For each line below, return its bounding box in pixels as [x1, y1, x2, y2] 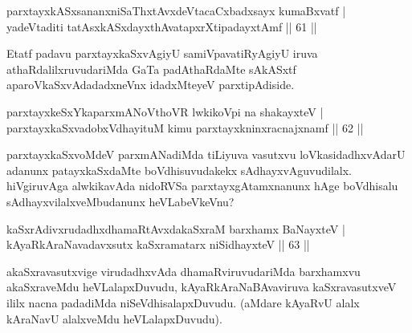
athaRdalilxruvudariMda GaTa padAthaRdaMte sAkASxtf [6, 60, 296, 77]
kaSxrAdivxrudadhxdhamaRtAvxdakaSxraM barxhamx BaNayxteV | [6, 220, 345, 237]
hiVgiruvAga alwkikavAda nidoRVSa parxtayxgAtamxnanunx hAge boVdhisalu [6, 177, 398, 194]
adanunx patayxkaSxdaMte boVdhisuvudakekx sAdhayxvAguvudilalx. [6, 161, 353, 178]
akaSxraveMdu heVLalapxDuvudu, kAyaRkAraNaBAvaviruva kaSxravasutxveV [6, 278, 397, 295]
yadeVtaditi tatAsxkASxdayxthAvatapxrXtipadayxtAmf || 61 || [6, 18, 317, 35]
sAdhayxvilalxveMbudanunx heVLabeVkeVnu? [6, 193, 235, 209]
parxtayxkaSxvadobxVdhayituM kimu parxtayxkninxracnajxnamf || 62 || [6, 119, 364, 136]
